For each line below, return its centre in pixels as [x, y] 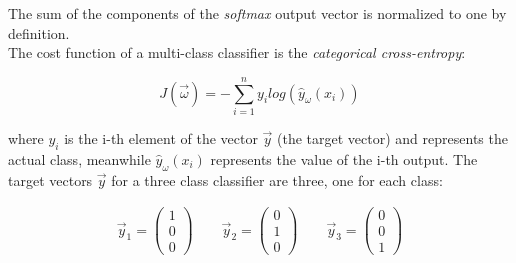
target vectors [50, 179]
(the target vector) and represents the [392, 137]
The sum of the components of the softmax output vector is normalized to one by [257, 13]
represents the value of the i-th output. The [344, 158]
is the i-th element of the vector [161, 137]
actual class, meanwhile [79, 158]
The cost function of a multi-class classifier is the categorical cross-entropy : [237, 52]
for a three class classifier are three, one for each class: [277, 179]
